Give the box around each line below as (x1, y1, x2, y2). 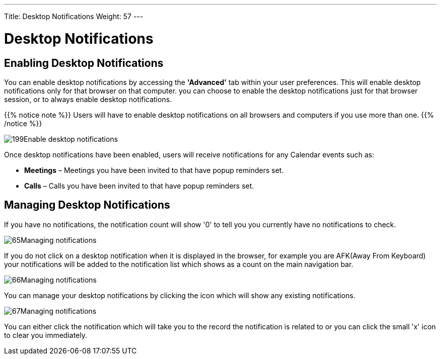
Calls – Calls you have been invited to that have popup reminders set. (24, 181, 254, 190)
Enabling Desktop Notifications (4, 56, 164, 69)
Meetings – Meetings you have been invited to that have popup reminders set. (24, 165, 284, 174)
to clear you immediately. (4, 330, 87, 339)
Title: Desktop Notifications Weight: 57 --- (4, 12, 143, 21)
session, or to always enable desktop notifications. (4, 95, 172, 104)
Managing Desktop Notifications (4, 199, 170, 212)
